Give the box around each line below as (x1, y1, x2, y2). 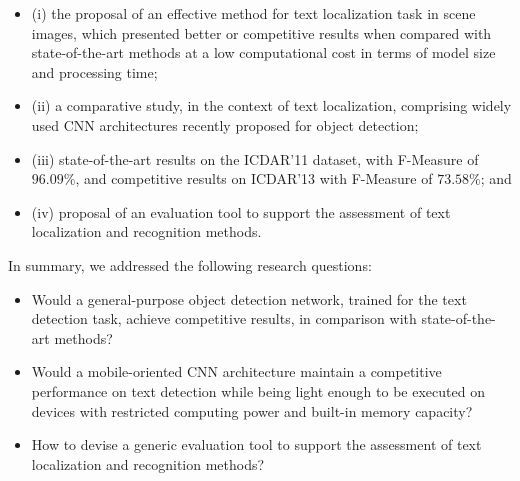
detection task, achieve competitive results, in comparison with (31, 308, 417, 329)
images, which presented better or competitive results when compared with (31, 22, 492, 43)
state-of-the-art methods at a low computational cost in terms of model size (31, 42, 496, 63)
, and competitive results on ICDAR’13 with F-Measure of (75, 168, 433, 189)
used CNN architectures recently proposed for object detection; (31, 114, 419, 135)
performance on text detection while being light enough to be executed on (31, 380, 485, 401)
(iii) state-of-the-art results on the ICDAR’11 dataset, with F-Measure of (31, 148, 479, 169)
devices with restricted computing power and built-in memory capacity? (31, 400, 473, 421)
